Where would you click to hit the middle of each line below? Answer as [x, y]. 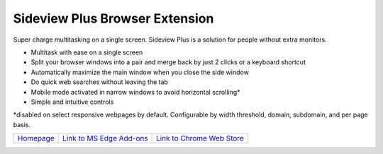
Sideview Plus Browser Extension [113, 18]
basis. [22, 124]
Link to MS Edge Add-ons [105, 138]
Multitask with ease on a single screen [87, 52]
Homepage [36, 138]
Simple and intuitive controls [72, 102]
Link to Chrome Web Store [200, 138]
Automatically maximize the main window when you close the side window [140, 72]
